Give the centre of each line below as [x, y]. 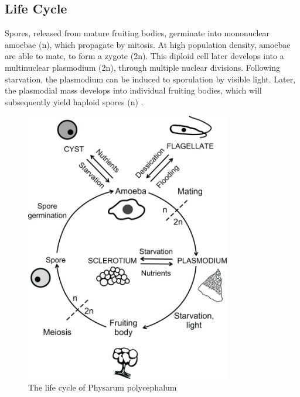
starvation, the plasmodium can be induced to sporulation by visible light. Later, [150, 79]
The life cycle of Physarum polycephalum [103, 387]
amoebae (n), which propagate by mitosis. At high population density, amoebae [148, 44]
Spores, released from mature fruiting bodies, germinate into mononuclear [137, 33]
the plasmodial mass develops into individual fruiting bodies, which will [133, 90]
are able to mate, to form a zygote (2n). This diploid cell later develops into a [144, 56]
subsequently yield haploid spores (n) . [74, 101]
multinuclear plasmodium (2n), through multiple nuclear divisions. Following [143, 67]
